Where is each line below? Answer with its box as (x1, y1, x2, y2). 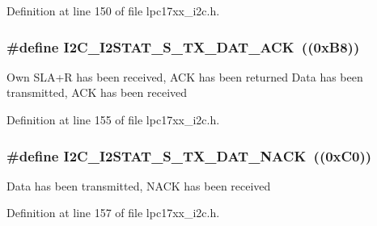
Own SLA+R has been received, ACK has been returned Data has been (6, 68, 363, 85)
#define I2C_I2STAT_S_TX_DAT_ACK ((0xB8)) (6, 36, 360, 56)
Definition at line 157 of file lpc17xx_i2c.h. (6, 204, 220, 221)
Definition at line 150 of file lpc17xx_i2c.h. (6, 2, 220, 19)
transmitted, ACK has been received (6, 84, 188, 101)
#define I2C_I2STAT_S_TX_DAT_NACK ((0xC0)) (6, 145, 372, 165)
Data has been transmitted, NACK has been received (6, 177, 271, 194)
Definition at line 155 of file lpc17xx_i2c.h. (6, 111, 220, 128)
